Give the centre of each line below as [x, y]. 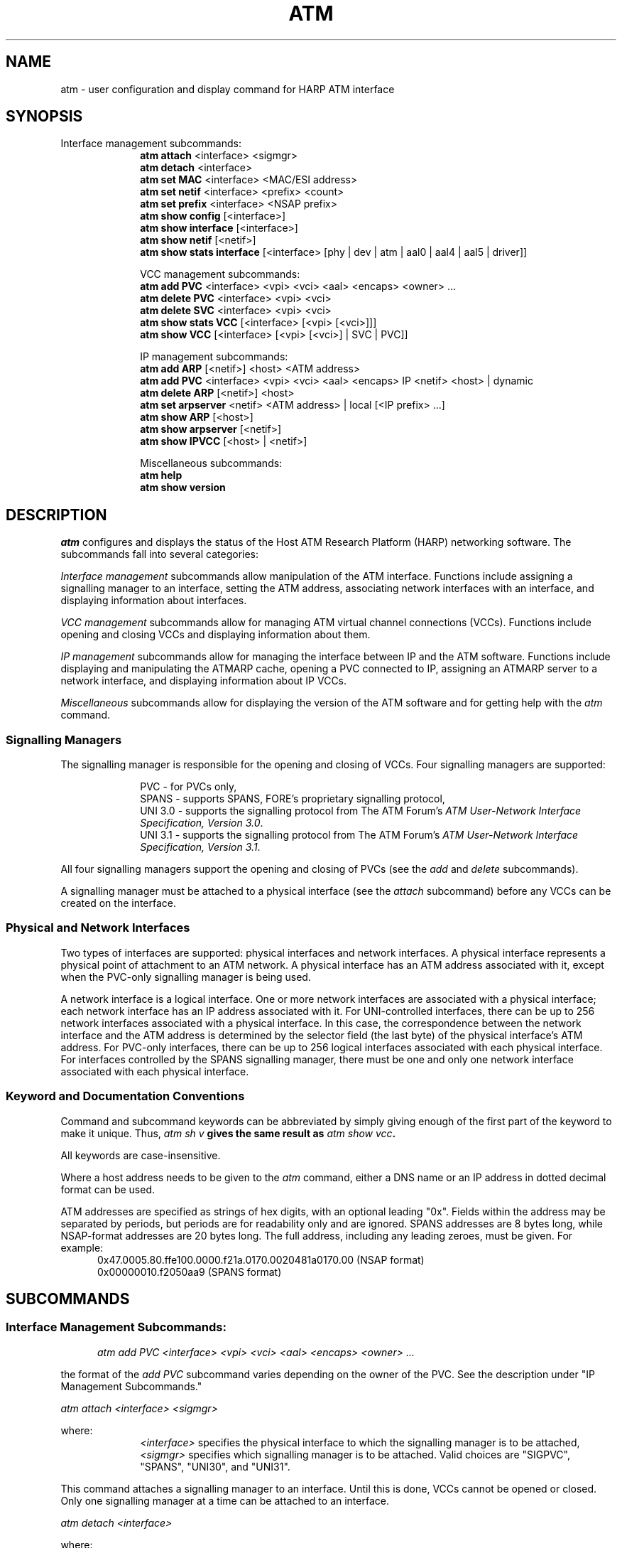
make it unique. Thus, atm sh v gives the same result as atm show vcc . [228, 1133]
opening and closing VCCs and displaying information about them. [215, 635]
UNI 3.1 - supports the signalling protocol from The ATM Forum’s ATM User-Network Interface [359, 835]
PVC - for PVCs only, [189, 787]
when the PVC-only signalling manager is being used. [186, 977]
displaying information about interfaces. [154, 601]
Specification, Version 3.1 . [200, 847]
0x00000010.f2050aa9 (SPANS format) [190, 1272]
